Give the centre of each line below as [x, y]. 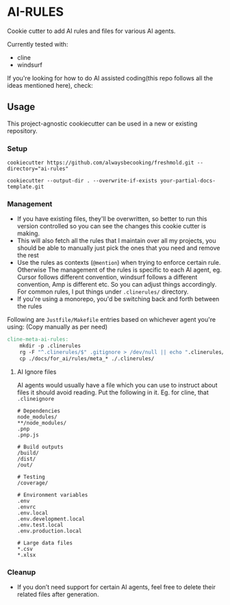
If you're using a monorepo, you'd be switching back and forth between [118, 299]
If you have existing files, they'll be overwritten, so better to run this [112, 219]
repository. [22, 130]
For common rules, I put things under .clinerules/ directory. [103, 292]
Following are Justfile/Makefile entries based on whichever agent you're [112, 320]
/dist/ [26, 459]
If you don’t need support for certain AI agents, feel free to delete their [116, 587]
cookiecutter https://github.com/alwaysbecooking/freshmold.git [101, 163]
